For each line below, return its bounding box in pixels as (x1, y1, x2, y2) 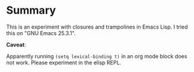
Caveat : (6, 41, 26, 48)
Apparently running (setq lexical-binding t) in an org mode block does (6, 52, 187, 60)
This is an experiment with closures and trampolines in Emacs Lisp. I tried (6, 23, 188, 30)
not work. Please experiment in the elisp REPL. (6, 59, 121, 66)
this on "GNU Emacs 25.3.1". (6, 29, 76, 36)
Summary (6, 4, 56, 17)
